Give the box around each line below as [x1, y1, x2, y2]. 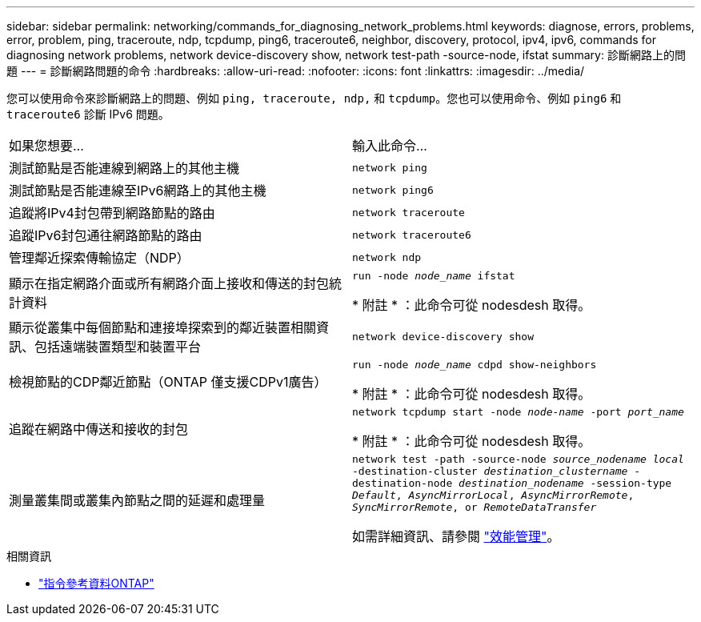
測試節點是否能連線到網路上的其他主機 [9, 160, 240, 176]
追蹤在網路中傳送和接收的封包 [9, 420, 189, 437]
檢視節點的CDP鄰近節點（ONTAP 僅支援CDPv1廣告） [9, 373, 327, 390]
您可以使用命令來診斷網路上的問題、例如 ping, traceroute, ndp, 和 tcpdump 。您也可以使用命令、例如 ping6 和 [6, 91, 622, 105]
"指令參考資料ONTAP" [38, 576, 154, 590]
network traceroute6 [352, 228, 471, 241]
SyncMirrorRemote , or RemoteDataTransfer [352, 501, 597, 513]
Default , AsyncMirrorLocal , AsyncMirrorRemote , [352, 489, 635, 501]
